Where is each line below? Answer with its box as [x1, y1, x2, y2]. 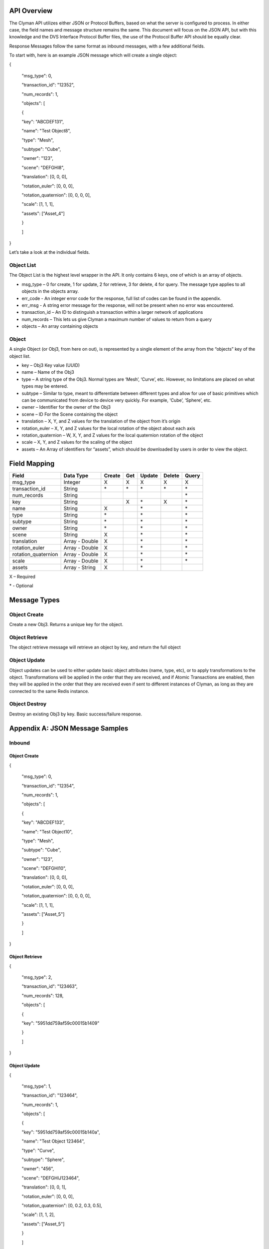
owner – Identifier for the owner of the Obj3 [21, 404, 111, 410]
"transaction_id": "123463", [21, 983, 78, 989]
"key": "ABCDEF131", [21, 118, 64, 124]
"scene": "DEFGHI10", [21, 865, 67, 871]
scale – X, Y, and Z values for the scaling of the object [21, 439, 133, 445]
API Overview [9, 6, 53, 15]
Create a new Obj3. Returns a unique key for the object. [9, 622, 124, 627]
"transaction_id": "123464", [21, 1092, 78, 1099]
